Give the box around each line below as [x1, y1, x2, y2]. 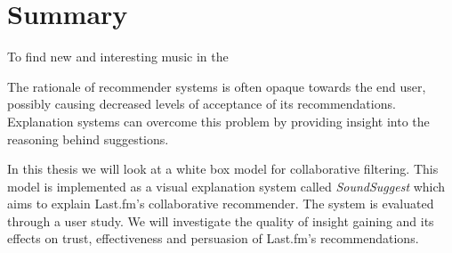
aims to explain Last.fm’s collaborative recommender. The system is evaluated [7, 194, 434, 213]
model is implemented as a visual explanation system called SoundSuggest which [7, 176, 446, 195]
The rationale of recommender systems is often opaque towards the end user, [7, 77, 426, 95]
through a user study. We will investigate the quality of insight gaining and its [7, 211, 434, 230]
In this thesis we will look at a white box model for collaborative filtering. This [7, 159, 439, 178]
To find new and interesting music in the [7, 47, 229, 66]
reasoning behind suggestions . [7, 129, 169, 148]
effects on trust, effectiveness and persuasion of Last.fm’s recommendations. [7, 229, 419, 248]
